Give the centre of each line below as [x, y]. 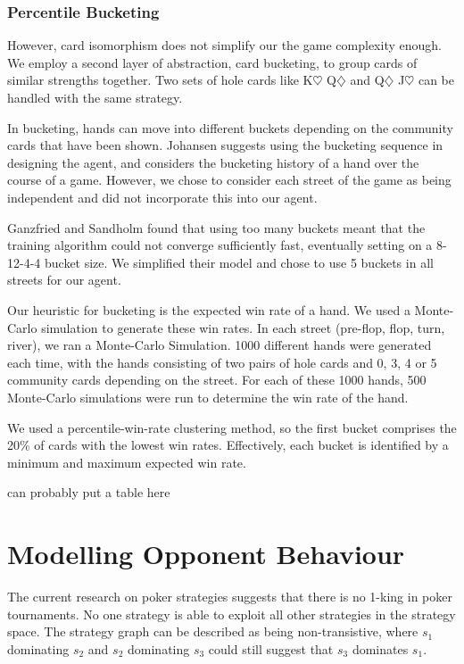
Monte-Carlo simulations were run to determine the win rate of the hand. [208, 397]
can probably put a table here [89, 492]
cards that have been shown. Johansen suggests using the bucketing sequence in [225, 145]
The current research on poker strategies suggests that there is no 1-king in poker [230, 596]
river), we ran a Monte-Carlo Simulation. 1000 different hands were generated [220, 345]
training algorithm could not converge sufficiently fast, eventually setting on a [220, 245]
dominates [380, 648]
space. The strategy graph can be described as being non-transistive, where [213, 631]
